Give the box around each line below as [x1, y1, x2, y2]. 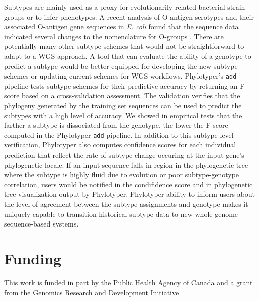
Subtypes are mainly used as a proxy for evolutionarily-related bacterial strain [4, 2, 245, 12]
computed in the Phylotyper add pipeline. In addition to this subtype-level [4, 129, 234, 140]
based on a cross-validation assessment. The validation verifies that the [22, 90, 240, 101]
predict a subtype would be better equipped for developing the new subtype [4, 60, 238, 71]
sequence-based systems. [4, 218, 79, 229]
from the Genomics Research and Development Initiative [4, 287, 179, 297]
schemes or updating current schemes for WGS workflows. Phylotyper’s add [4, 70, 237, 81]
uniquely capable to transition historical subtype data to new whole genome [4, 208, 238, 219]
